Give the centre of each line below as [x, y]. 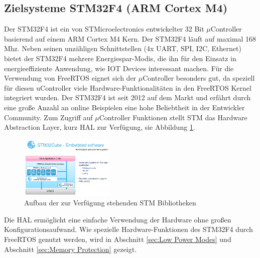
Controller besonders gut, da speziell [199, 78]
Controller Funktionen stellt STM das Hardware [173, 117]
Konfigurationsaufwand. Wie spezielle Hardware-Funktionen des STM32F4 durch [128, 229]
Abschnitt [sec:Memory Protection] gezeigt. [71, 249]
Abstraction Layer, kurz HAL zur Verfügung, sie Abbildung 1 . [100, 127]
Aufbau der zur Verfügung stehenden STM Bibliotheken [110, 203]
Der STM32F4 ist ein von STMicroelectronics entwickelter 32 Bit [104, 29]
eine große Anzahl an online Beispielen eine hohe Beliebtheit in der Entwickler [124, 107]
